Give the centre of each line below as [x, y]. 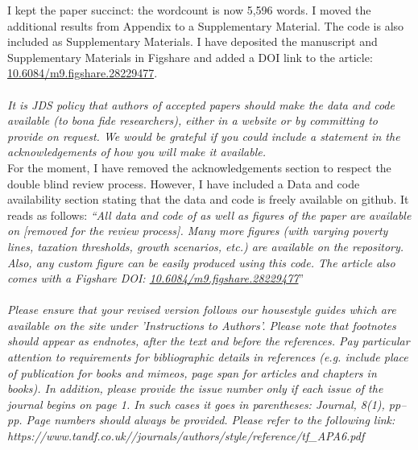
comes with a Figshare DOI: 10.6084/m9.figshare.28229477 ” [156, 278]
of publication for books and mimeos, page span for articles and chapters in [192, 372]
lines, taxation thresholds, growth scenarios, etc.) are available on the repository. [206, 246]
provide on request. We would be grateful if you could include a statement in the [204, 136]
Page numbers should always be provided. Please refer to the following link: [211, 420]
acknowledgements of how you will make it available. [137, 152]
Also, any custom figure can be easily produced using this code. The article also [201, 262]
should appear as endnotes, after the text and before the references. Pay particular [209, 341]
